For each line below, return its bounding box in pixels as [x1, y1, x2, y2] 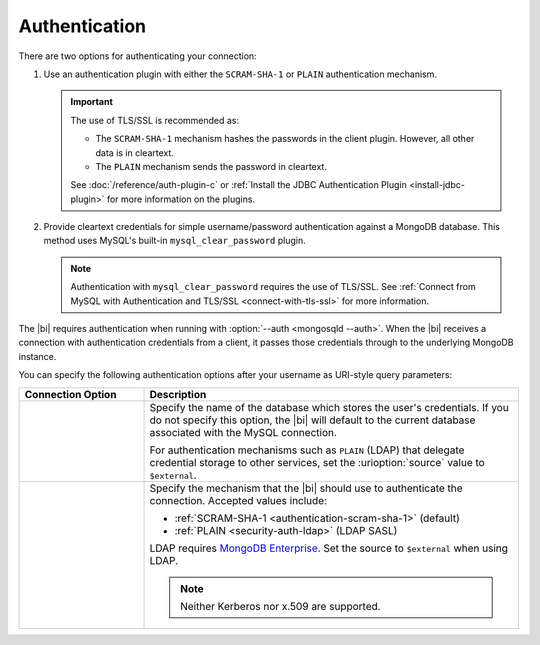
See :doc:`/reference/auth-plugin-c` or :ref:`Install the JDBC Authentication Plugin [70, 179, 407, 191]
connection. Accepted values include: [149, 493, 328, 507]
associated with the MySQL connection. [149, 425, 337, 439]
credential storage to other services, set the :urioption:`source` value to [149, 455, 485, 469]
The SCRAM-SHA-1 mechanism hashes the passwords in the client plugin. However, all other [95, 133, 475, 145]
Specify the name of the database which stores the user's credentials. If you [149, 400, 509, 414]
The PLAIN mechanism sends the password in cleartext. [95, 160, 327, 172]
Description [149, 387, 207, 401]
